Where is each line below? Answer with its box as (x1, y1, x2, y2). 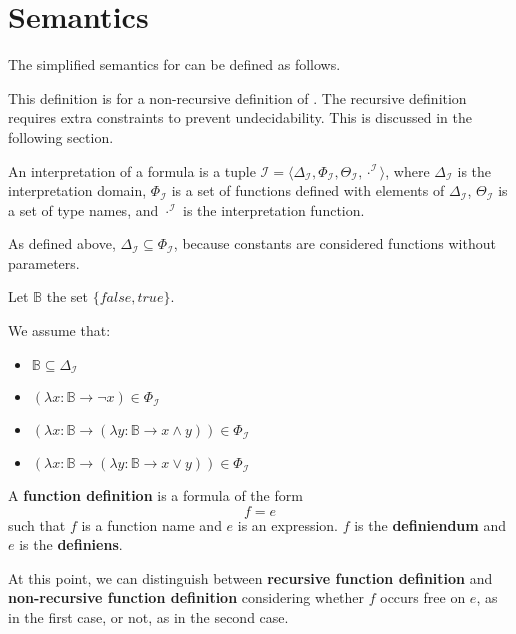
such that (8, 514, 66, 535)
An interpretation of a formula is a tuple (8, 160, 256, 181)
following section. (8, 126, 114, 147)
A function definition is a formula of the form (8, 485, 303, 506)
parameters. (8, 252, 80, 273)
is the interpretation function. (183, 199, 365, 220)
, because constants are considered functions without (173, 233, 496, 254)
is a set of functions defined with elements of (171, 180, 445, 201)
